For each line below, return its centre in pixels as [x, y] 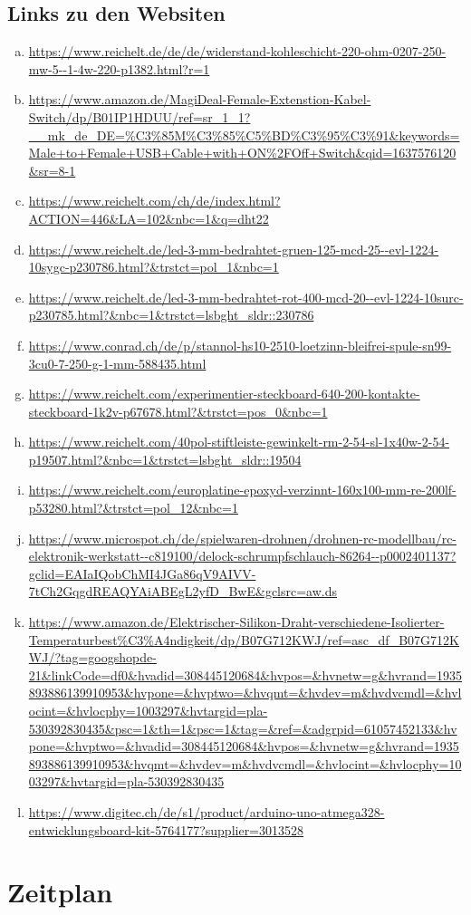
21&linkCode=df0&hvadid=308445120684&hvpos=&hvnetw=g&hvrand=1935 [245, 674]
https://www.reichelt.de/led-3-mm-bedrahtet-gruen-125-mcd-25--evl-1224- [234, 249]
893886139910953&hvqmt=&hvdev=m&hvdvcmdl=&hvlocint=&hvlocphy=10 [245, 763]
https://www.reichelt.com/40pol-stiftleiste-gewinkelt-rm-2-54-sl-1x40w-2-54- [239, 442]
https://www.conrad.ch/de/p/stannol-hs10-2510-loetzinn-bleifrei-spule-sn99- [240, 345]
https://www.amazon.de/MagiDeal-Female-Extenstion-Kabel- [200, 99]
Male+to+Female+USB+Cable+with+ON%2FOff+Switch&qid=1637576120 [242, 153]
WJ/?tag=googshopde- [92, 657]
